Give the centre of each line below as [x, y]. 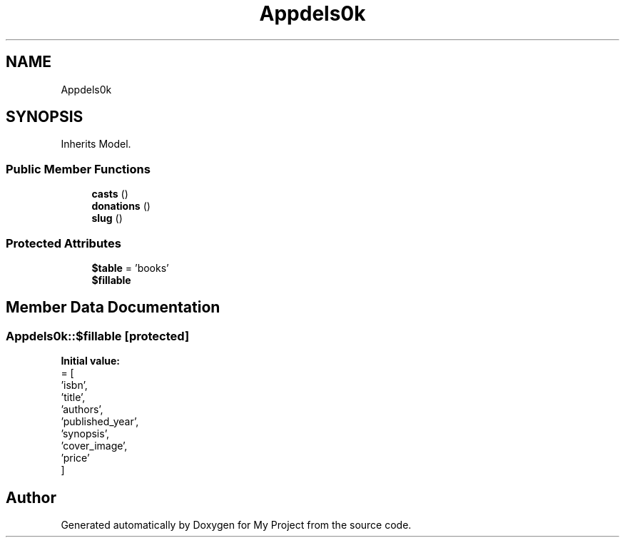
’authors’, [82, 410]
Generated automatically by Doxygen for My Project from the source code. [236, 525]
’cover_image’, [94, 446]
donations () [121, 206]
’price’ [75, 458]
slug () [107, 218]
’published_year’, [100, 422]
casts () [110, 194]
